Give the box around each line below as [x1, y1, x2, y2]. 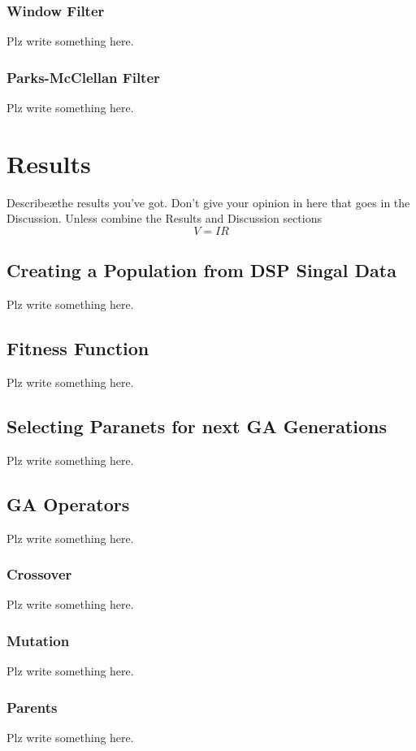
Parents [6, 697, 58, 717]
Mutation [6, 630, 70, 650]
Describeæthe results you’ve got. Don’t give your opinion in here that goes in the [6, 193, 410, 211]
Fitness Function [6, 336, 149, 361]
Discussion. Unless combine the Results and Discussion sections [6, 210, 323, 227]
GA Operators [6, 491, 130, 516]
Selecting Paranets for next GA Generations [6, 413, 388, 438]
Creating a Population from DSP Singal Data [6, 258, 396, 283]
